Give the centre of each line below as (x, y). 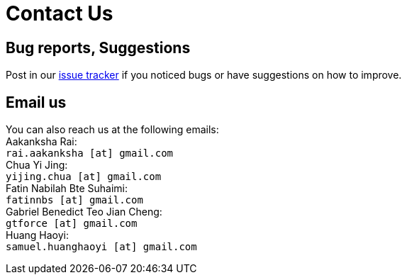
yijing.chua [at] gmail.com (84, 177)
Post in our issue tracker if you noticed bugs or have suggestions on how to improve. (204, 75)
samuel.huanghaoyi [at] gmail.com (101, 247)
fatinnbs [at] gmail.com (74, 200)
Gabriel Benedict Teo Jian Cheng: (84, 212)
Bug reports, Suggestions (98, 47)
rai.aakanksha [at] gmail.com (90, 153)
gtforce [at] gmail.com (72, 224)
